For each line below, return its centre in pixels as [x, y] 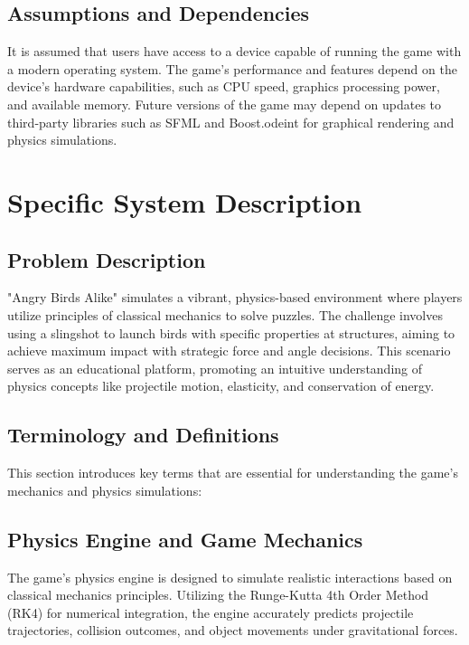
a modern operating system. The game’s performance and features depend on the [232, 68]
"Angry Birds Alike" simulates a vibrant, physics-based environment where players [235, 297]
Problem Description [107, 259]
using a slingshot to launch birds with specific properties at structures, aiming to [231, 332]
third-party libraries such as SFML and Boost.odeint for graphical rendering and [231, 122]
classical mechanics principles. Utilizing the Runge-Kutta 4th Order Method [218, 595]
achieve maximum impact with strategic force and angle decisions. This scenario [229, 351]
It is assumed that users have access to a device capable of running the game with [234, 51]
